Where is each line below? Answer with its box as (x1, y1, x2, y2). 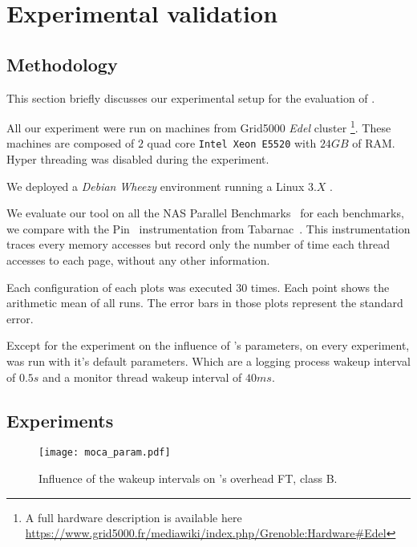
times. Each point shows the (250, 278, 390, 295)
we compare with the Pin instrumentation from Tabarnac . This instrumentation (6, 220, 411, 237)
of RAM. (352, 135, 395, 152)
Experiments (6, 407, 114, 432)
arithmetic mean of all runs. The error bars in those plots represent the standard (6, 294, 403, 311)
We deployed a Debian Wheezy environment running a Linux (6, 177, 305, 194)
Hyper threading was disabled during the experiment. (6, 151, 269, 168)
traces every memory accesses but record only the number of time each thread (6, 236, 391, 253)
